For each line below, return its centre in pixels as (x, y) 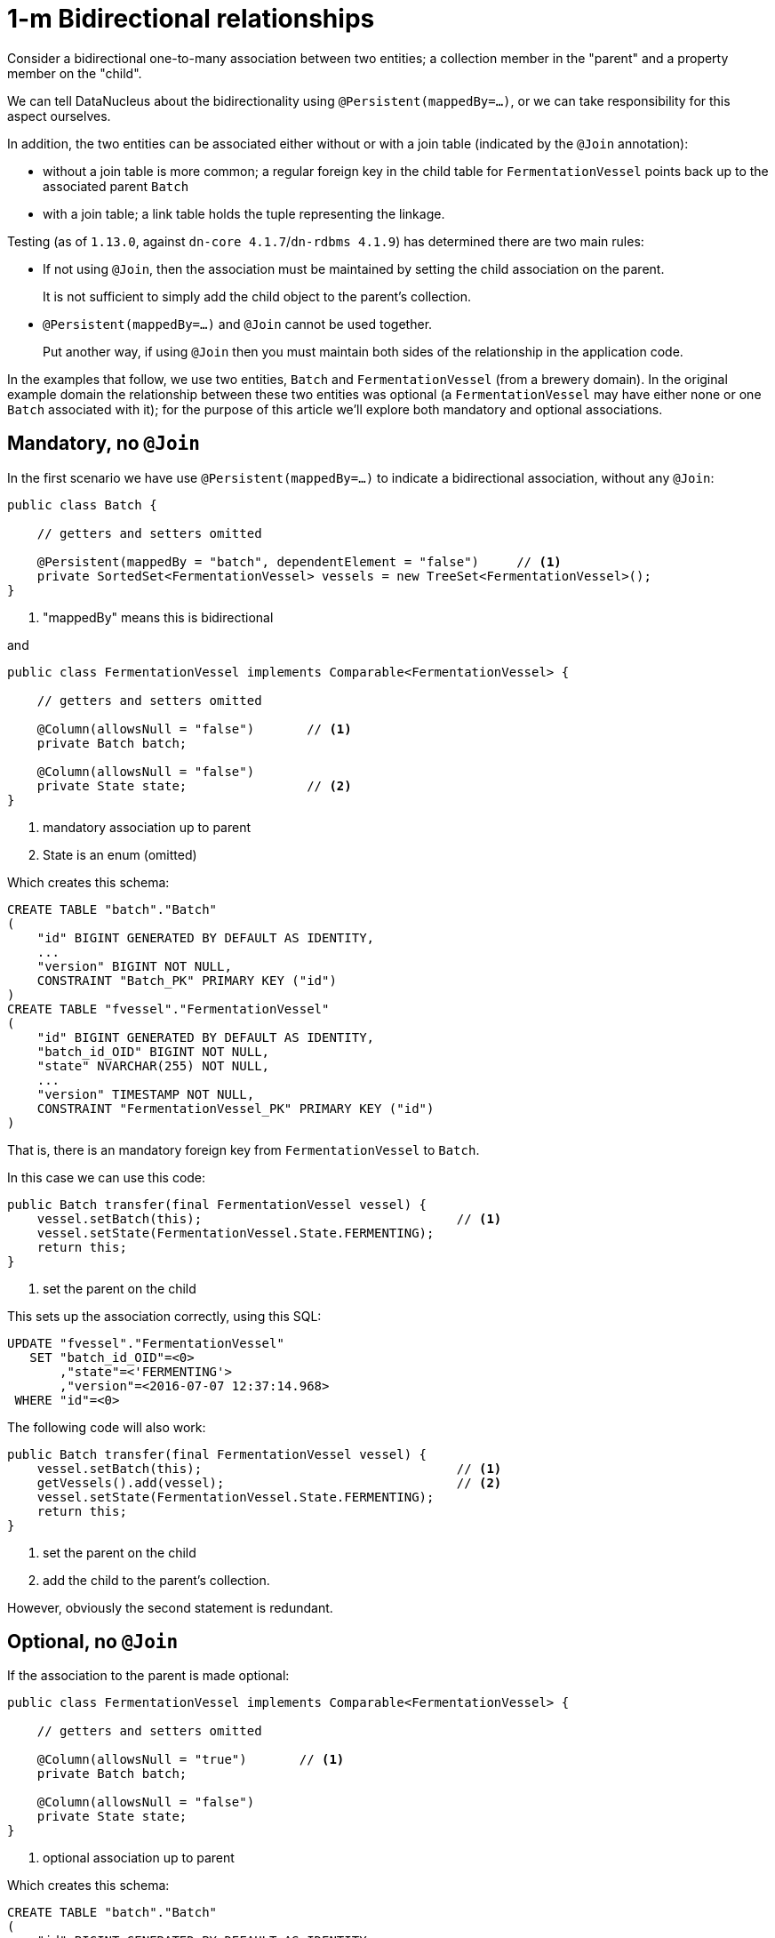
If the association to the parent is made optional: (148, 1676)
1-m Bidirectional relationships (191, 19)
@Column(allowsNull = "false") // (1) (194, 729)
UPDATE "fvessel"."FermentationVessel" (146, 1343)
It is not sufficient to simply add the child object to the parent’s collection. (257, 296)
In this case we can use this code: (107, 1177)
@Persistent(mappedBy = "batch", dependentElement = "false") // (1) (299, 561)
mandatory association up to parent (147, 827)
